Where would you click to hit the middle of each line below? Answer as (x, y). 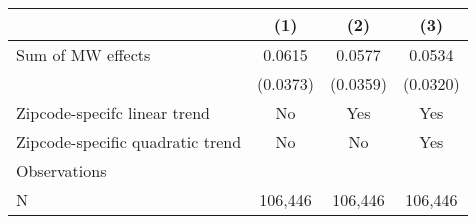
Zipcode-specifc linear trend (113, 112)
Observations (61, 170)
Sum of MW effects (83, 54)
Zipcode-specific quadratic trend (129, 141)
